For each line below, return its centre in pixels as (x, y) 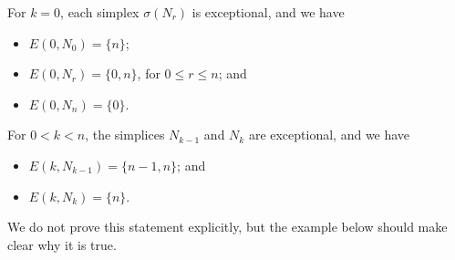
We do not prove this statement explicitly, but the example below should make (227, 227)
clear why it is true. (62, 244)
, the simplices (125, 135)
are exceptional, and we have (329, 135)
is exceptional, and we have (268, 12)
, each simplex (100, 12)
